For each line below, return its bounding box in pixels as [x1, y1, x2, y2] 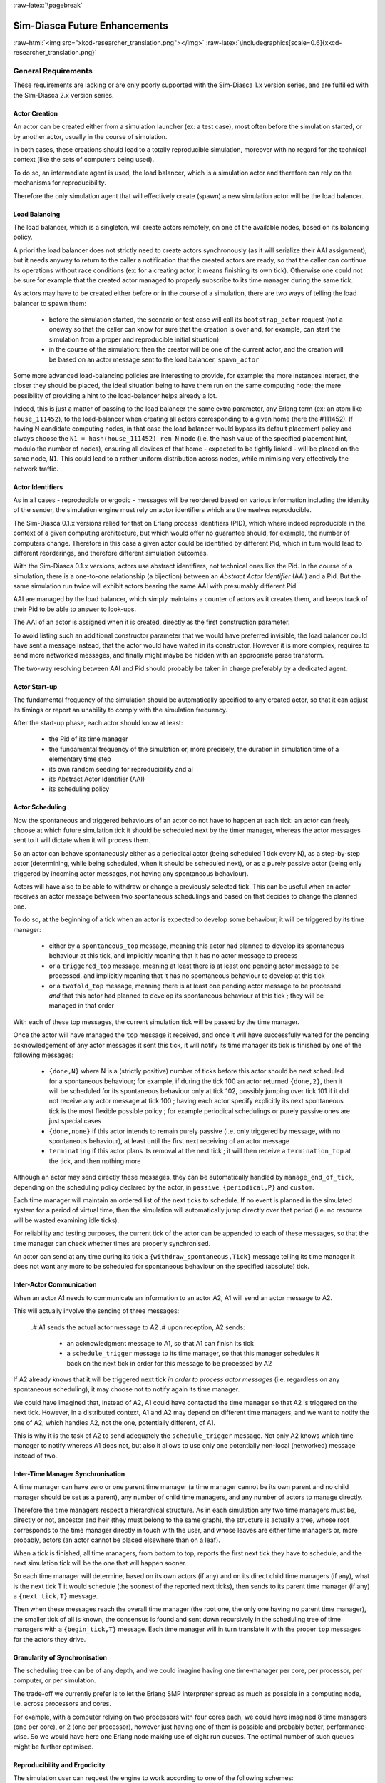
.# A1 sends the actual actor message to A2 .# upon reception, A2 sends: [31, 1323, 245, 1332]
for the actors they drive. [13, 1635, 86, 1643]
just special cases [48, 1117, 102, 1125]
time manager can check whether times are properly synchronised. [13, 1239, 211, 1247]
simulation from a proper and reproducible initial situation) [48, 335, 220, 344]
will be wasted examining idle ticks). [13, 1216, 120, 1225]
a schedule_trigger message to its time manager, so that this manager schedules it [66, 1349, 320, 1358]
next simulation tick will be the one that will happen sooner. [13, 1558, 187, 1567]
